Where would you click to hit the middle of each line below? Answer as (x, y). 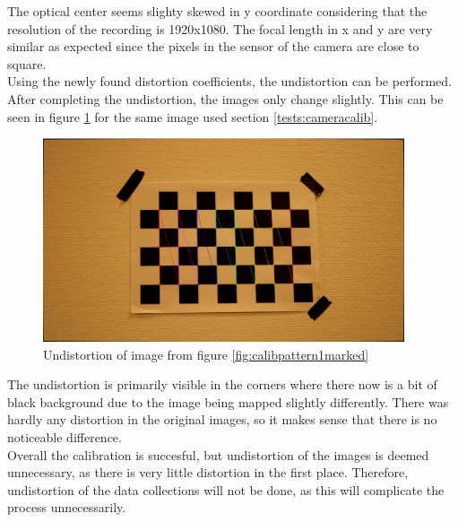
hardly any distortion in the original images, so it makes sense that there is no (222, 419)
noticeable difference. (65, 437)
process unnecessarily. (67, 507)
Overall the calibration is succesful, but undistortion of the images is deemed (218, 454)
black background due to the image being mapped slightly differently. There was (228, 401)
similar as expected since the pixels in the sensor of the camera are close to (213, 46)
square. (27, 63)
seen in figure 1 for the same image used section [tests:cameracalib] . (193, 116)
